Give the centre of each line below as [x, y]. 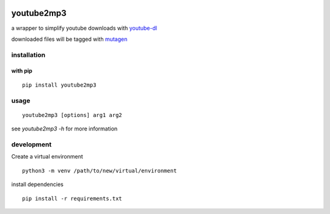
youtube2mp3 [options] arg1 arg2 [72, 115]
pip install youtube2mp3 [59, 85]
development [31, 144]
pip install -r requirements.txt [72, 198]
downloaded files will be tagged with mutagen [69, 39]
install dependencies [37, 184]
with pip [22, 71]
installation [28, 55]
